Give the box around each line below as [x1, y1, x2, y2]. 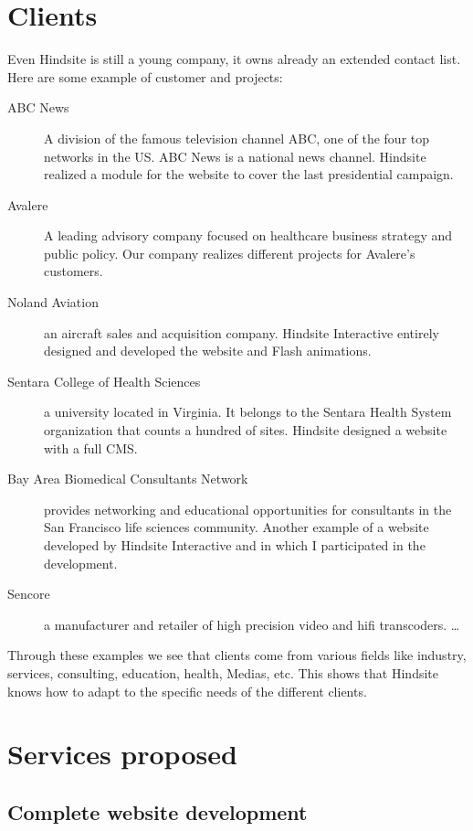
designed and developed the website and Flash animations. [44, 341, 372, 360]
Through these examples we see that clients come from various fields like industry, [7, 645, 467, 665]
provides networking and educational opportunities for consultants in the [44, 499, 452, 518]
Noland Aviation [7, 293, 99, 312]
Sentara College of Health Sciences [7, 371, 201, 390]
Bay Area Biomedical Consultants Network [7, 469, 248, 488]
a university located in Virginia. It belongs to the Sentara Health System [44, 402, 452, 421]
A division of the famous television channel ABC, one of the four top [44, 128, 430, 147]
